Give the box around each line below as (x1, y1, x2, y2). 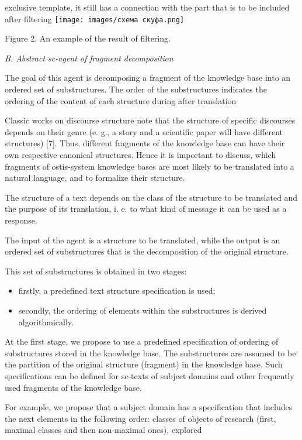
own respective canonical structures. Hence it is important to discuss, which (5, 149, 276, 160)
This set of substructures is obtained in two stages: (5, 264, 187, 277)
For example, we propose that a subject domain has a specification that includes (5, 401, 293, 413)
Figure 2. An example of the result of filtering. (5, 32, 171, 44)
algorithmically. (18, 315, 74, 328)
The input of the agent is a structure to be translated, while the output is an (5, 233, 280, 246)
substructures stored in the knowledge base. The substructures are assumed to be (5, 346, 296, 359)
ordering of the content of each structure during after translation (5, 94, 237, 106)
